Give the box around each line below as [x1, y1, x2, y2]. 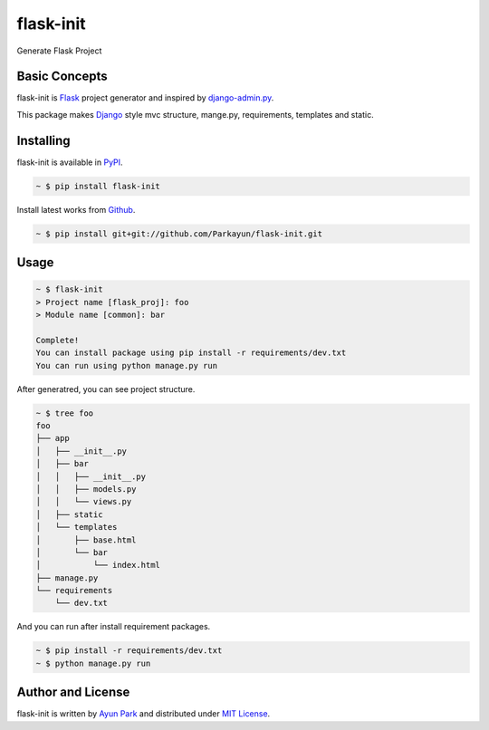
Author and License [16, 685, 130, 700]
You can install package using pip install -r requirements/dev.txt [35, 348, 347, 358]
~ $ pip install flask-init [35, 181, 160, 191]
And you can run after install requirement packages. [16, 621, 211, 632]
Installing [16, 132, 72, 149]
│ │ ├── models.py [35, 484, 137, 494]
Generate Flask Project [16, 45, 102, 56]
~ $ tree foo [35, 408, 94, 418]
